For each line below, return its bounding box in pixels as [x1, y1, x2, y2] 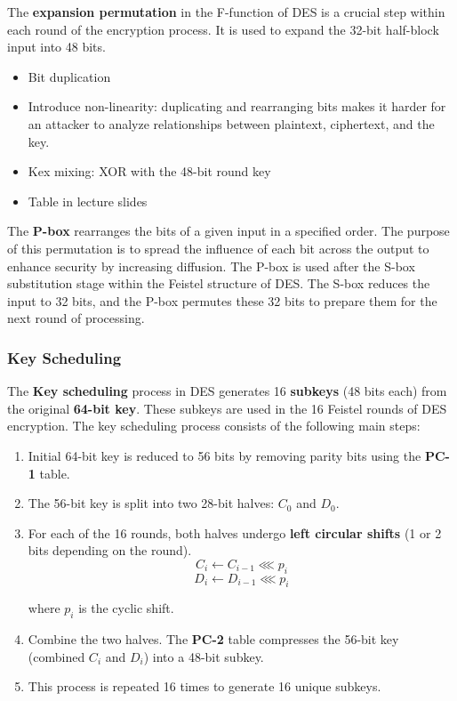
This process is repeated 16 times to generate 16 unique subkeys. [28, 677, 381, 696]
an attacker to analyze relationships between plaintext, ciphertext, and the [28, 114, 435, 133]
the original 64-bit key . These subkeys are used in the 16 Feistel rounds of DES [7, 399, 447, 417]
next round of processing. [7, 309, 145, 327]
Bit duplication [28, 67, 111, 85]
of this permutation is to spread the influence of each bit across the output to [7, 238, 429, 257]
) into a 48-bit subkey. [143, 647, 264, 665]
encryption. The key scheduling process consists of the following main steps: [7, 416, 421, 435]
